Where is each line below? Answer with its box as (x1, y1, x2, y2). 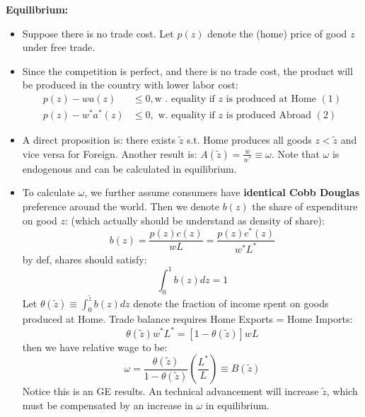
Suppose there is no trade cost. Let (22, 25, 174, 40)
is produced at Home (226, 93, 316, 104)
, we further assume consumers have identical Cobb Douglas (84, 185, 360, 200)
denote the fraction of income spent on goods (133, 295, 329, 310)
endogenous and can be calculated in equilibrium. (22, 161, 237, 176)
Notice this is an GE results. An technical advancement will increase (22, 384, 319, 399)
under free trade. (22, 40, 95, 55)
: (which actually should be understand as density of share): (65, 212, 325, 227)
